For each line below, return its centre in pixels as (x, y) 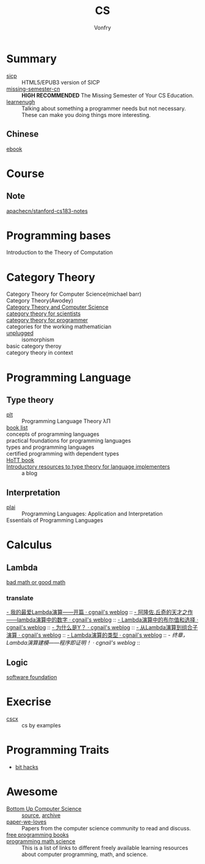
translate (20, 598)
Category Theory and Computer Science (57, 307)
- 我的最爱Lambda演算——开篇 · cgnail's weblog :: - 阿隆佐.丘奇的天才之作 (100, 612)
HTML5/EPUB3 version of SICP (61, 82)
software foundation (32, 677)
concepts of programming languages (53, 434)
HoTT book (20, 460)
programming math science (41, 841)
